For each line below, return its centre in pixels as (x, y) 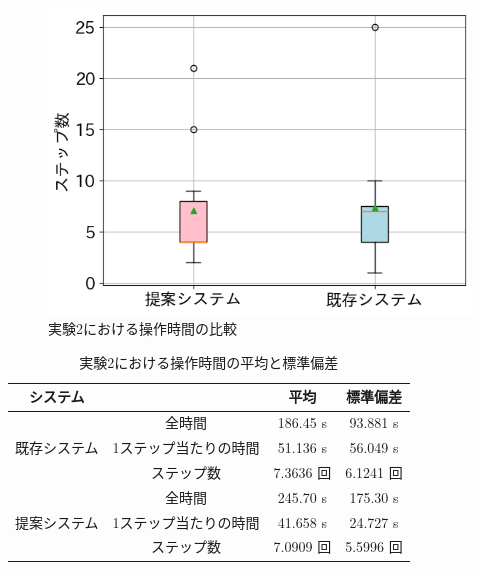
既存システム (57, 447)
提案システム (57, 521)
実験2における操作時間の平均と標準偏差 (209, 361)
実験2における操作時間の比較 (142, 328)
